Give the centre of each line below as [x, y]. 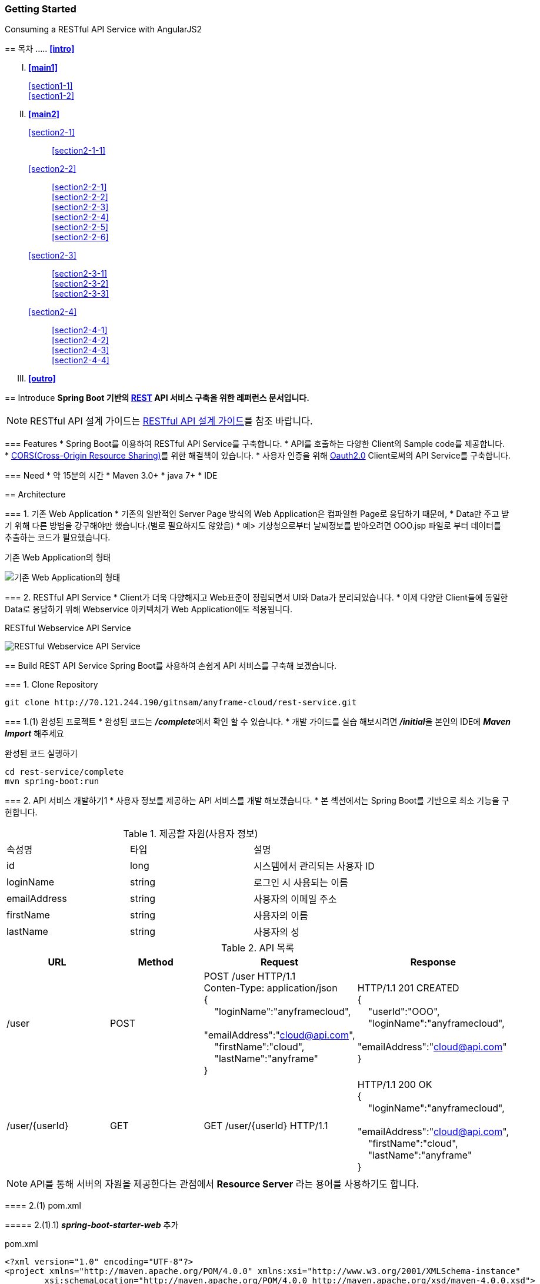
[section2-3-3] [80, 294]
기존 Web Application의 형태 [58, 558]
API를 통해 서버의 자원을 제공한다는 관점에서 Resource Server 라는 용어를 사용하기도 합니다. [225, 1184]
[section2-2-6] [80, 237]
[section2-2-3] [80, 207]
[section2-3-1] [80, 274]
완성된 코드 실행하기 [41, 754]
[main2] [44, 114]
